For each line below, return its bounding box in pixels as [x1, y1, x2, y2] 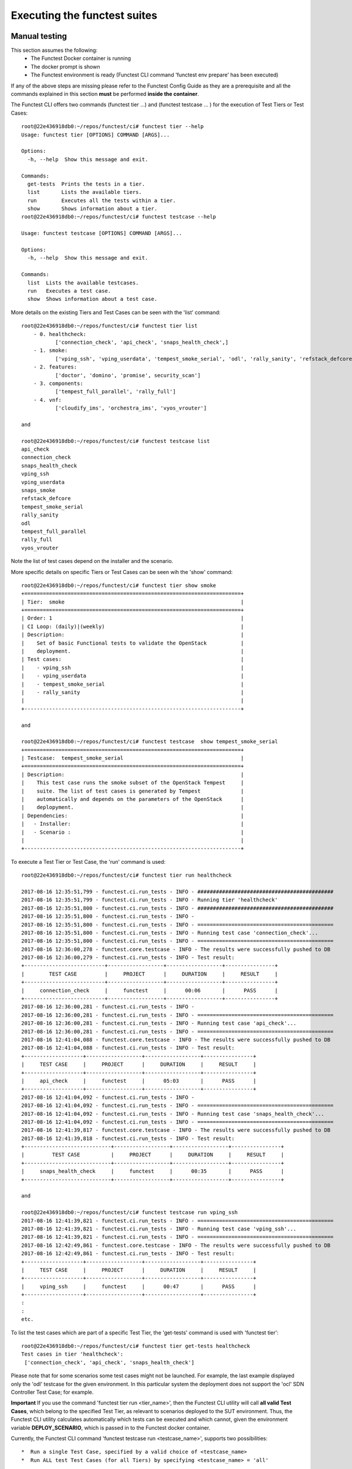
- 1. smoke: [33, 347, 68, 354]
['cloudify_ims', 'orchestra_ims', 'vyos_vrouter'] [55, 405, 207, 411]
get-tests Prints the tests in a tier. [27, 180, 145, 187]
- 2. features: [33, 364, 77, 370]
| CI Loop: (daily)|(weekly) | [21, 623, 244, 630]
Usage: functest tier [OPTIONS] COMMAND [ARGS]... [21, 131, 170, 138]
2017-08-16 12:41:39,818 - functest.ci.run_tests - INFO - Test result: [21, 1135, 235, 1142]
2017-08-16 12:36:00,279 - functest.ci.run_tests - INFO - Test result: [21, 954, 235, 961]
